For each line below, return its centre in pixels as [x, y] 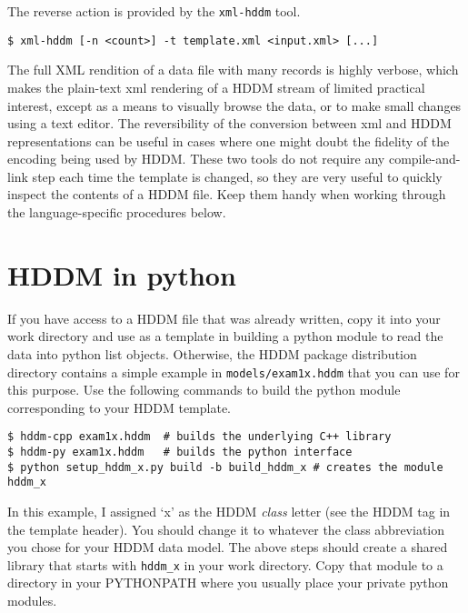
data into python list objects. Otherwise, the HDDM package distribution [212, 353]
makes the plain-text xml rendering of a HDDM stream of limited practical [216, 87]
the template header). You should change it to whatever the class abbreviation [226, 529]
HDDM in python [122, 274]
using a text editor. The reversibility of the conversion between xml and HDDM [229, 123]
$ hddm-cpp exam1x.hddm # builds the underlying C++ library [199, 437]
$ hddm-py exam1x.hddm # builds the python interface [180, 452]
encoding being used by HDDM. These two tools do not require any [196, 159]
